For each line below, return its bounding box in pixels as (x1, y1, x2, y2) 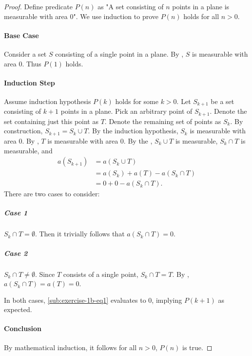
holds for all (183, 11, 219, 21)
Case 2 (4, 248, 28, 258)
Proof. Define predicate (4, 1, 73, 11)
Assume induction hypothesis (4, 96, 91, 106)
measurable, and (4, 145, 53, 155)
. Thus (22, 58, 41, 68)
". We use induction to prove (73, 11, 159, 21)
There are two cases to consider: (4, 188, 100, 199)
